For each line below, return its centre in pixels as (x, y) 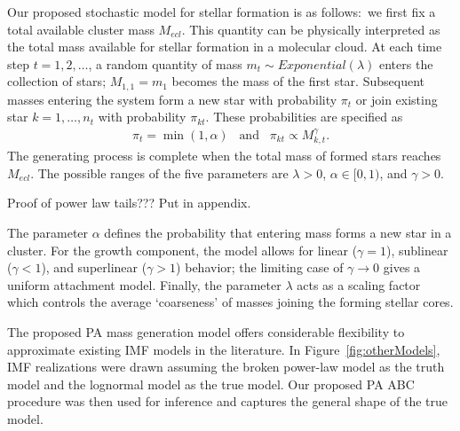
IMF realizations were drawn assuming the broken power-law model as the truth (226, 367)
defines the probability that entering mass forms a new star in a (278, 233)
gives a (402, 267)
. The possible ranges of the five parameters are (159, 172)
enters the (406, 63)
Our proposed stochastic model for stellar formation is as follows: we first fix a (222, 12)
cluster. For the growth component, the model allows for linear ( (182, 250)
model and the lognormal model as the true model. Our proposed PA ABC (211, 384)
